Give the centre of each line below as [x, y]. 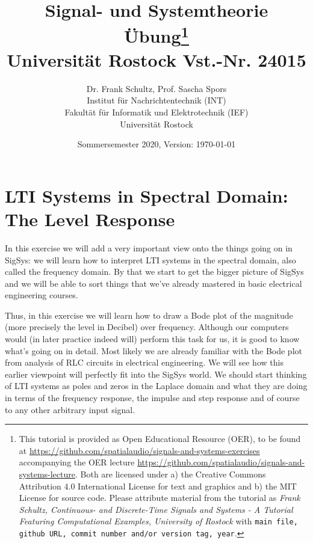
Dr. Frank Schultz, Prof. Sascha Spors [156, 88]
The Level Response [90, 219]
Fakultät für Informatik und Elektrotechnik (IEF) [156, 112]
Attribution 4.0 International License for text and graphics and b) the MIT [158, 486]
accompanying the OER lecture [77, 462]
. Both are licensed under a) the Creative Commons [170, 474]
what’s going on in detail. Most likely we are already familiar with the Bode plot [153, 350]
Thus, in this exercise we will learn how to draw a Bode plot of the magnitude [149, 315]
